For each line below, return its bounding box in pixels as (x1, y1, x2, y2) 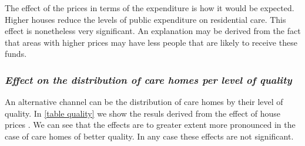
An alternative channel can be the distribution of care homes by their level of (5, 96, 283, 108)
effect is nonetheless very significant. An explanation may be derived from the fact (5, 25, 301, 37)
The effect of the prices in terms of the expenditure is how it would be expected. (5, 2, 294, 13)
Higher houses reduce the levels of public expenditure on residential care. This (5, 13, 286, 25)
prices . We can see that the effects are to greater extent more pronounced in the (5, 118, 296, 131)
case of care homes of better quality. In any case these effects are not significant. (5, 130, 294, 142)
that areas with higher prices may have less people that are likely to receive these (5, 36, 297, 48)
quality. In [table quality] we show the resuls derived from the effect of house (5, 107, 281, 119)
